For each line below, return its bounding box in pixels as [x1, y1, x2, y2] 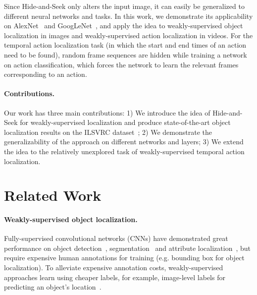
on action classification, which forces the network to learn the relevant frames [4, 59, 239, 69]
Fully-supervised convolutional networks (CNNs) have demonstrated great [4, 233, 228, 243]
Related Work [4, 185, 102, 205]
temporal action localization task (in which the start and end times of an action [4, 40, 247, 50]
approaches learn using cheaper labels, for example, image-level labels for [4, 272, 225, 282]
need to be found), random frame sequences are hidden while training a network [4, 49, 247, 59]
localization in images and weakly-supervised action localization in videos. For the [4, 30, 253, 40]
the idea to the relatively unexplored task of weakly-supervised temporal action [4, 146, 245, 156]
